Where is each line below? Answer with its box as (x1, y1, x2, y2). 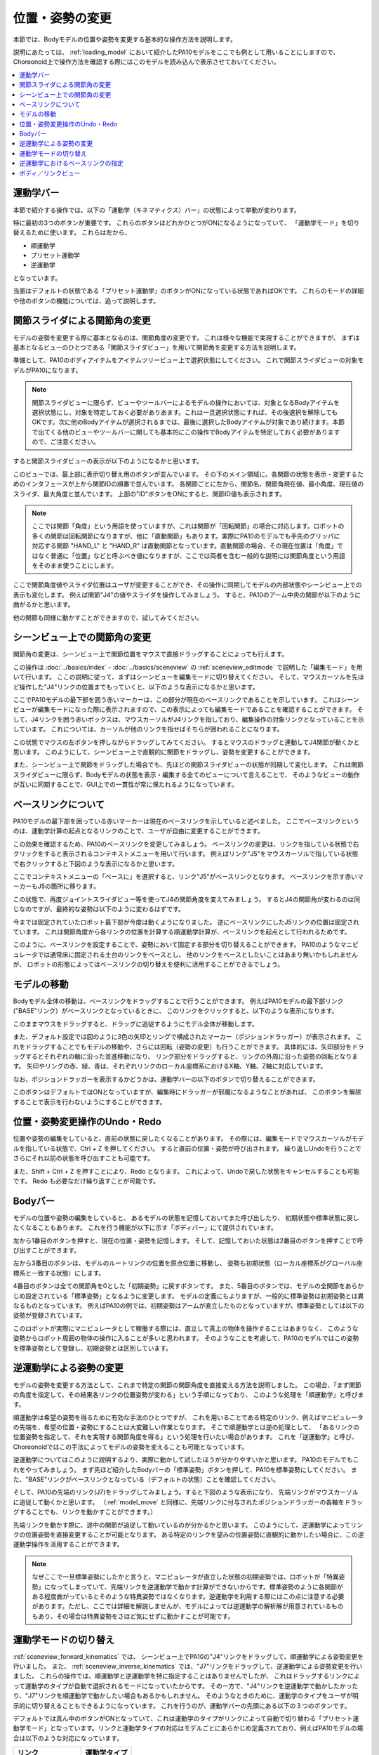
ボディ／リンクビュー (19, 168, 81, 177)
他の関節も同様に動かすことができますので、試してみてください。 (13, 613, 204, 621)
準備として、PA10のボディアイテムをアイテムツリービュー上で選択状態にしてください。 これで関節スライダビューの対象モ (13, 356, 364, 364)
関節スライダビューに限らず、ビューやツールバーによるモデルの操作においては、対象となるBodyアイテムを (32, 398, 340, 406)
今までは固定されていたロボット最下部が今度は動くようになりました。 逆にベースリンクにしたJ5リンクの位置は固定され (13, 918, 360, 926)
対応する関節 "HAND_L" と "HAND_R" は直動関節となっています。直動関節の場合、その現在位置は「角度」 (32, 541, 338, 550)
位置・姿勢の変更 (13, 11, 112, 26)
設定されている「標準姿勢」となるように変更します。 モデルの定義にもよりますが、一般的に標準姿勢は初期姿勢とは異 (25, 1292, 364, 1300)
